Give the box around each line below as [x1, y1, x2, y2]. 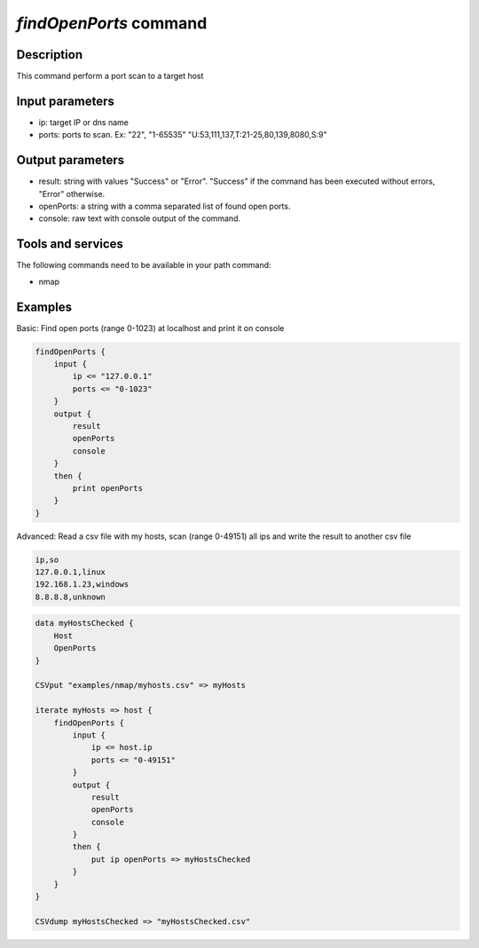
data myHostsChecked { [35, 618, 134, 628]
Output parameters [16, 153, 124, 168]
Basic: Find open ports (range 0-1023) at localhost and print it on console [16, 322, 285, 333]
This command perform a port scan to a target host [16, 71, 204, 82]
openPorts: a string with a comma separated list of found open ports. [38, 201, 291, 212]
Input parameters [16, 93, 115, 108]
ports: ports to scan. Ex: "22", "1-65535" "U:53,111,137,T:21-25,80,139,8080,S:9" [38, 130, 327, 140]
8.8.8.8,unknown [35, 591, 106, 602]
